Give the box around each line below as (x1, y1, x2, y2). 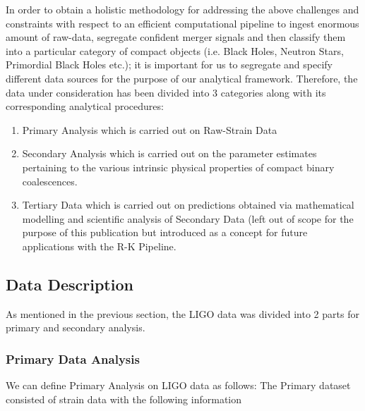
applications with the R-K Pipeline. (22, 238, 176, 253)
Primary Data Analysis (6, 350, 140, 367)
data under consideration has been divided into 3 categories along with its (6, 85, 326, 99)
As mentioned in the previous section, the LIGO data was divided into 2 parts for (6, 306, 359, 321)
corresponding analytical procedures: (6, 99, 164, 114)
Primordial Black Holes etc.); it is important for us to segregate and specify (6, 57, 333, 72)
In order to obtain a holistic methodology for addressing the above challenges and (6, 2, 359, 16)
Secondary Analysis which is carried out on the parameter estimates (22, 146, 317, 161)
